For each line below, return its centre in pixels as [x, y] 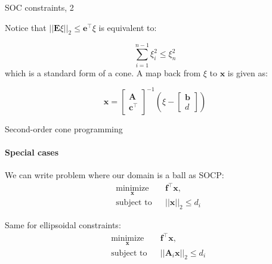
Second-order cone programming [64, 128]
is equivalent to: [128, 27]
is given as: [248, 72]
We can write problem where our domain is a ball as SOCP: [115, 175]
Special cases [32, 152]
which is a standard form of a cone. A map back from [103, 72]
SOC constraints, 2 [39, 7]
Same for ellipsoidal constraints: [63, 225]
